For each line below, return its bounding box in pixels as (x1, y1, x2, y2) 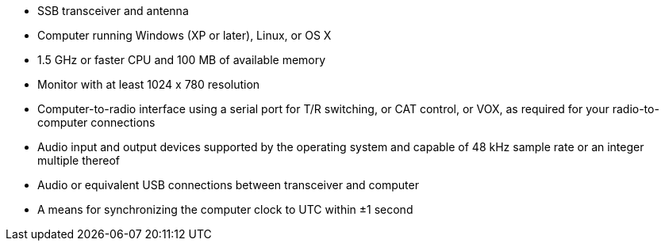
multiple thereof (37, 154, 120, 167)
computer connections (37, 116, 156, 129)
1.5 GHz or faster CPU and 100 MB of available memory (37, 53, 326, 66)
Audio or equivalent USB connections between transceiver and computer (37, 178, 419, 192)
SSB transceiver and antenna (37, 4, 189, 17)
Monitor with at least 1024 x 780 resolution (37, 78, 260, 91)
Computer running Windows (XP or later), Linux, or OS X (37, 28, 332, 42)
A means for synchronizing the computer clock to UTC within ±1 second (37, 203, 413, 216)
